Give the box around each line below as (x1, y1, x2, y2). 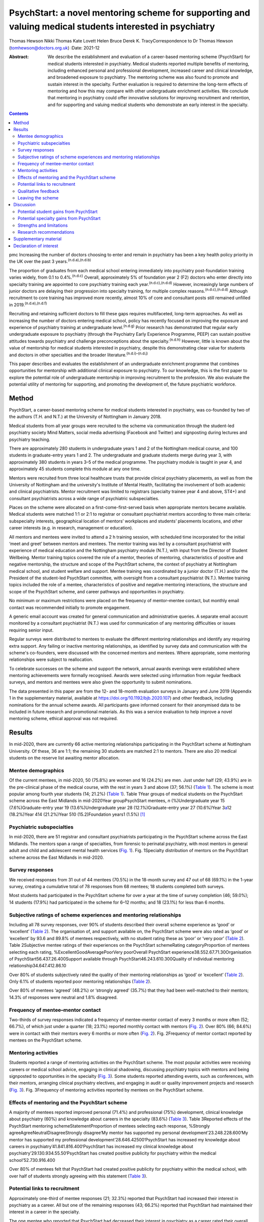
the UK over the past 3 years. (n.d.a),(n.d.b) (9, 258, 91, 264)
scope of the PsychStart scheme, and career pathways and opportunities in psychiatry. (9, 589, 185, 594)
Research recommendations (18, 229, 74, 235)
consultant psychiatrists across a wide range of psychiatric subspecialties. (9, 495, 159, 501)
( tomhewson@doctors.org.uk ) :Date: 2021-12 (9, 44, 100, 51)
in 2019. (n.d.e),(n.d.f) (9, 301, 47, 307)
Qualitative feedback (18, 188, 60, 194)
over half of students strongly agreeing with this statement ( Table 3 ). (9, 1173, 148, 1179)
